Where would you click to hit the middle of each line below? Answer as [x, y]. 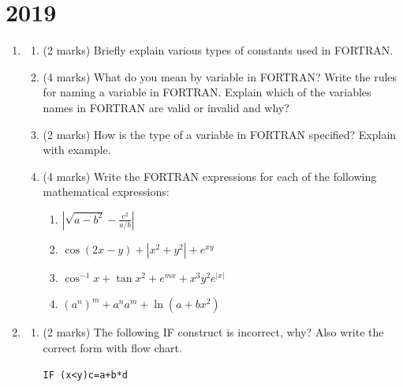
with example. [77, 150]
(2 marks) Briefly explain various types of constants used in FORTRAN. [218, 50]
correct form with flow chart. [112, 348]
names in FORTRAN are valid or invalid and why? [166, 107]
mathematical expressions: [106, 192]
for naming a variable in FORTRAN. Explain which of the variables [207, 92]
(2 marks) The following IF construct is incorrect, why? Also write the [213, 332]
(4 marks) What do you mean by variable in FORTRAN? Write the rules [220, 76]
